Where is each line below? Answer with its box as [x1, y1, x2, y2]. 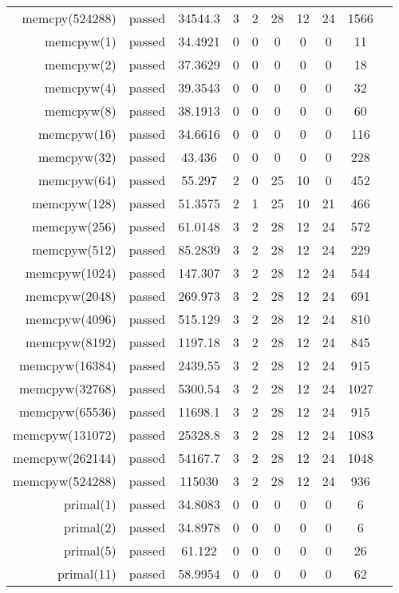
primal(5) [63, 541, 117, 559]
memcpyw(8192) [26, 333, 117, 351]
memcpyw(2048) [26, 287, 117, 305]
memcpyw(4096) [26, 310, 117, 328]
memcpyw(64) [38, 171, 117, 189]
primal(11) [57, 564, 117, 583]
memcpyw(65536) [19, 402, 117, 421]
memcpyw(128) [32, 194, 117, 212]
